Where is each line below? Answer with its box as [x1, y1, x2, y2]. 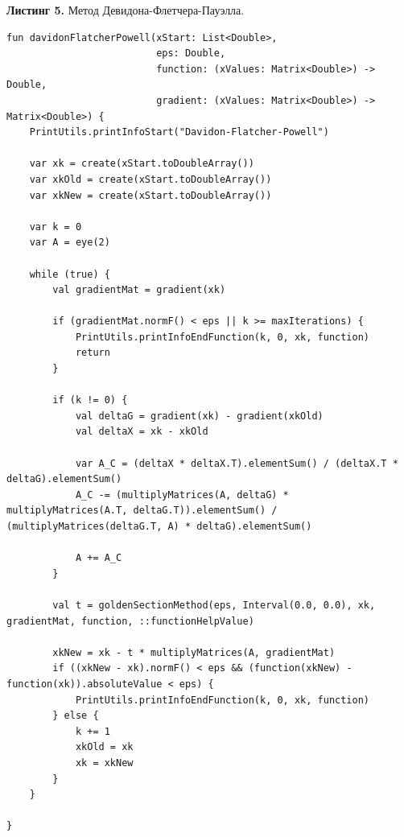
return [75, 347, 110, 359]
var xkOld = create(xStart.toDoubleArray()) [29, 173, 272, 185]
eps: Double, [156, 47, 226, 60]
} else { [52, 710, 99, 722]
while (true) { [29, 268, 110, 280]
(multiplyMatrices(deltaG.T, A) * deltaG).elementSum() [6, 521, 312, 532]
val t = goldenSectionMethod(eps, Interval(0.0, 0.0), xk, [52, 599, 376, 611]
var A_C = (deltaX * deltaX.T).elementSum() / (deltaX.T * [75, 457, 398, 469]
